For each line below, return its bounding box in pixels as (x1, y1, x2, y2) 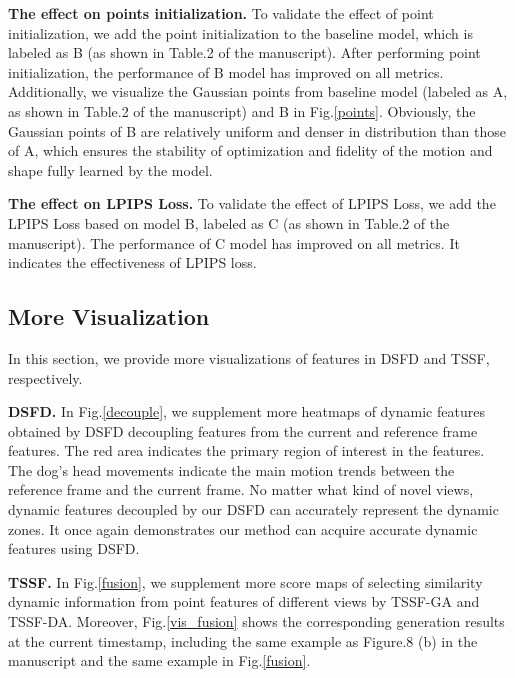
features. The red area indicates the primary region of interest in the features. (8, 440, 485, 461)
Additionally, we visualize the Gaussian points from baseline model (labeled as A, (8, 81, 508, 102)
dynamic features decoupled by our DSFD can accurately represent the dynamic (8, 499, 499, 520)
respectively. (8, 367, 83, 388)
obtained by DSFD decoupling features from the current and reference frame (8, 420, 478, 441)
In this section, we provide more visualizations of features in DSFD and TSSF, (8, 347, 490, 368)
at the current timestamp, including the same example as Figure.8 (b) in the (8, 630, 478, 651)
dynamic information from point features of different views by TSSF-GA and (8, 591, 480, 612)
